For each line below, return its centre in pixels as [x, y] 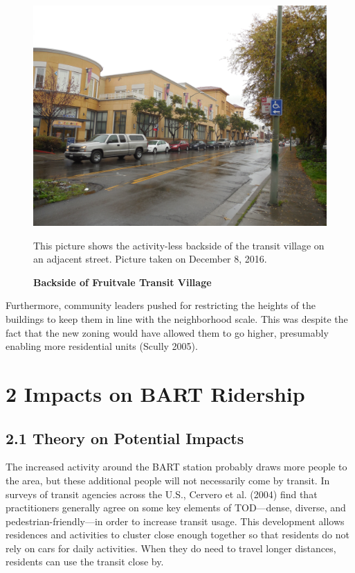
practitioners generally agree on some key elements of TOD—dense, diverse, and [176, 508]
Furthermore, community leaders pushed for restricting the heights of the [161, 305]
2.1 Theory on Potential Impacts [125, 438]
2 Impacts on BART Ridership [155, 393]
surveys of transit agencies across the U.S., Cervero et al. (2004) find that [162, 494]
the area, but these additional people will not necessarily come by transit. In [168, 480]
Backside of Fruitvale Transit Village [122, 282]
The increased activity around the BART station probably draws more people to [176, 467]
